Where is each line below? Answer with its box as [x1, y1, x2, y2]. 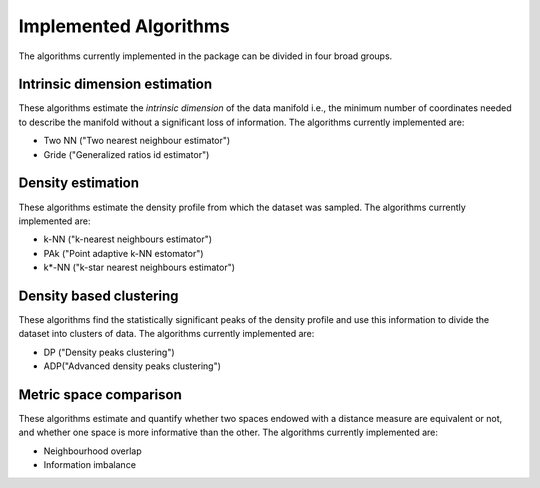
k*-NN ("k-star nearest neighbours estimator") [43, 261, 235, 274]
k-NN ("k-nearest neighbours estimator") [43, 233, 213, 245]
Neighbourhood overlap [43, 445, 142, 457]
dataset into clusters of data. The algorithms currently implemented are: [18, 328, 315, 340]
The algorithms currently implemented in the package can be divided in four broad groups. [18, 50, 393, 62]
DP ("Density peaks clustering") [43, 346, 175, 358]
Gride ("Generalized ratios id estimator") [43, 148, 210, 160]
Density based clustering [18, 287, 179, 304]
